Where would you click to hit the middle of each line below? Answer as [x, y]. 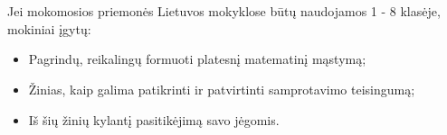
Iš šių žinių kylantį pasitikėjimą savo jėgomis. [154, 119]
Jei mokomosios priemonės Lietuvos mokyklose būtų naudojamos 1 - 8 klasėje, [224, 11]
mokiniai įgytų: [49, 28]
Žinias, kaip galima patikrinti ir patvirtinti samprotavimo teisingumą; [222, 89]
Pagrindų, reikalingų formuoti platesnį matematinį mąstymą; [197, 59]
